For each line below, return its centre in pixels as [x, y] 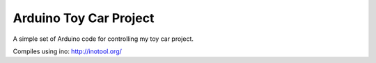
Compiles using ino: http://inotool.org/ [67, 51]
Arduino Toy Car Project [84, 18]
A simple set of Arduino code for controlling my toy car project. [103, 39]
